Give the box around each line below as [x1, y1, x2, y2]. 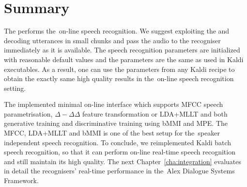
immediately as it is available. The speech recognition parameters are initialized [4, 45, 240, 55]
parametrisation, [4, 108, 53, 119]
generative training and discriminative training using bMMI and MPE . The [4, 118, 228, 128]
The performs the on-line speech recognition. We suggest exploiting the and [4, 26, 230, 36]
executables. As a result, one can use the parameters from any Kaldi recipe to [4, 64, 235, 74]
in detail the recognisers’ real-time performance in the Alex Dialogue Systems [4, 166, 235, 176]
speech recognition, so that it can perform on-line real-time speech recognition [4, 147, 235, 157]
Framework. [4, 175, 39, 186]
